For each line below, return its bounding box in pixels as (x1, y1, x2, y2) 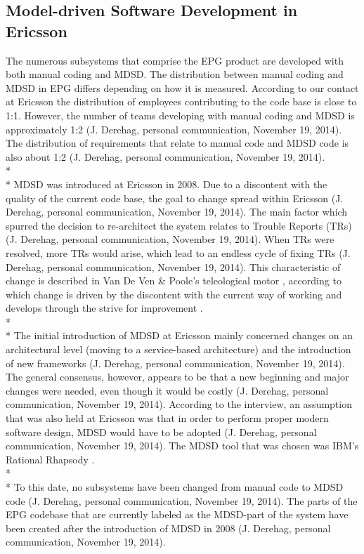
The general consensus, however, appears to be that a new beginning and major (6, 369, 349, 384)
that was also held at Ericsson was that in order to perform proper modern (6, 411, 329, 426)
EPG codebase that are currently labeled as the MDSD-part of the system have (6, 507, 349, 522)
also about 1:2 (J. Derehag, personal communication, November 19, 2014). (6, 149, 325, 164)
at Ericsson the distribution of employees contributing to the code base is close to (6, 94, 357, 109)
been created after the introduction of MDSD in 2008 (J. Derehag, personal (6, 520, 331, 535)
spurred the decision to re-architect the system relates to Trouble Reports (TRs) (6, 218, 352, 232)
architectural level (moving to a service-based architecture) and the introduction (6, 342, 351, 357)
